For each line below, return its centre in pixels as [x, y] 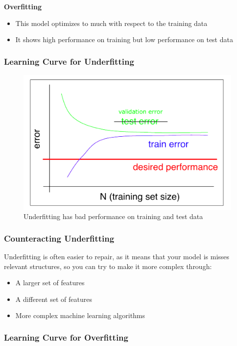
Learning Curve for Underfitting [69, 61]
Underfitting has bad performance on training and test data [113, 216]
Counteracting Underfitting [59, 238]
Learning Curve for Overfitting [66, 337]
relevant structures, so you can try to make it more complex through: [108, 266]
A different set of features [54, 299]
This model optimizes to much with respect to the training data [111, 23]
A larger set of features [50, 283]
